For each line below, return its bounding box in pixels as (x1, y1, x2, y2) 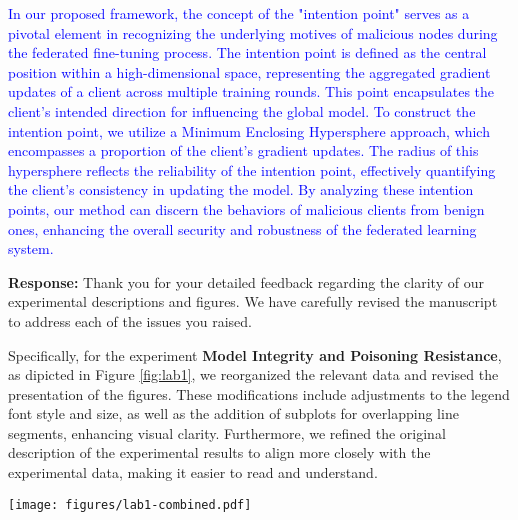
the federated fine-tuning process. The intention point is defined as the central (8, 42, 487, 63)
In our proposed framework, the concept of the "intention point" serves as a (8, 3, 470, 23)
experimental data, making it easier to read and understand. (8, 462, 378, 483)
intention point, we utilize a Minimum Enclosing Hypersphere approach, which (8, 120, 490, 141)
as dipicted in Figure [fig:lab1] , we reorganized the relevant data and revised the (8, 364, 499, 385)
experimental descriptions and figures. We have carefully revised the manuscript (8, 291, 498, 312)
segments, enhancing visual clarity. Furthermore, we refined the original (8, 422, 446, 443)
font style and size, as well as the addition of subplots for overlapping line (8, 403, 459, 424)
